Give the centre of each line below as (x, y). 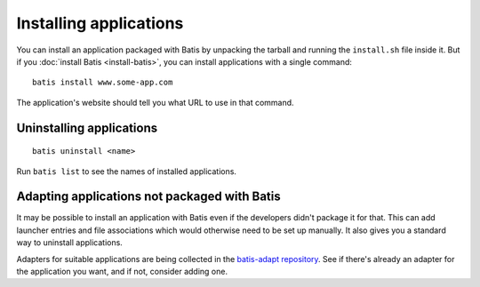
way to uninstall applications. (70, 243)
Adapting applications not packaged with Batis (148, 197)
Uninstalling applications (87, 128)
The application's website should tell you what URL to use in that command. (155, 102)
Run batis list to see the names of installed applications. (127, 171)
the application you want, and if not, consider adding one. (122, 271)
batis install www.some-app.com (103, 83)
